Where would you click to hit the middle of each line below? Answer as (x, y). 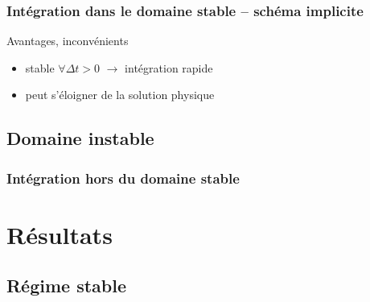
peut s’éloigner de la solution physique (120, 95)
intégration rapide (169, 67)
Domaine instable (80, 138)
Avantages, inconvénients (68, 41)
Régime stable (67, 285)
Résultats (60, 234)
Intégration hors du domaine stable (123, 178)
